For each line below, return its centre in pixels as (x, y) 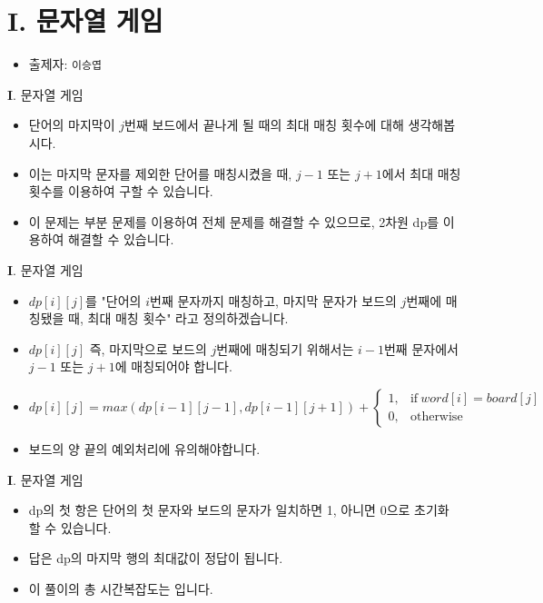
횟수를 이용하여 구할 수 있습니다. (121, 191)
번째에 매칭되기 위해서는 (285, 348)
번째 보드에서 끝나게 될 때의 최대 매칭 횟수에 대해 (264, 125)
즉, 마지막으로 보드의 (148, 348)
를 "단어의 (114, 300)
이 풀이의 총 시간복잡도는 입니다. (121, 588)
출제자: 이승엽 (65, 64)
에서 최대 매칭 (421, 173)
